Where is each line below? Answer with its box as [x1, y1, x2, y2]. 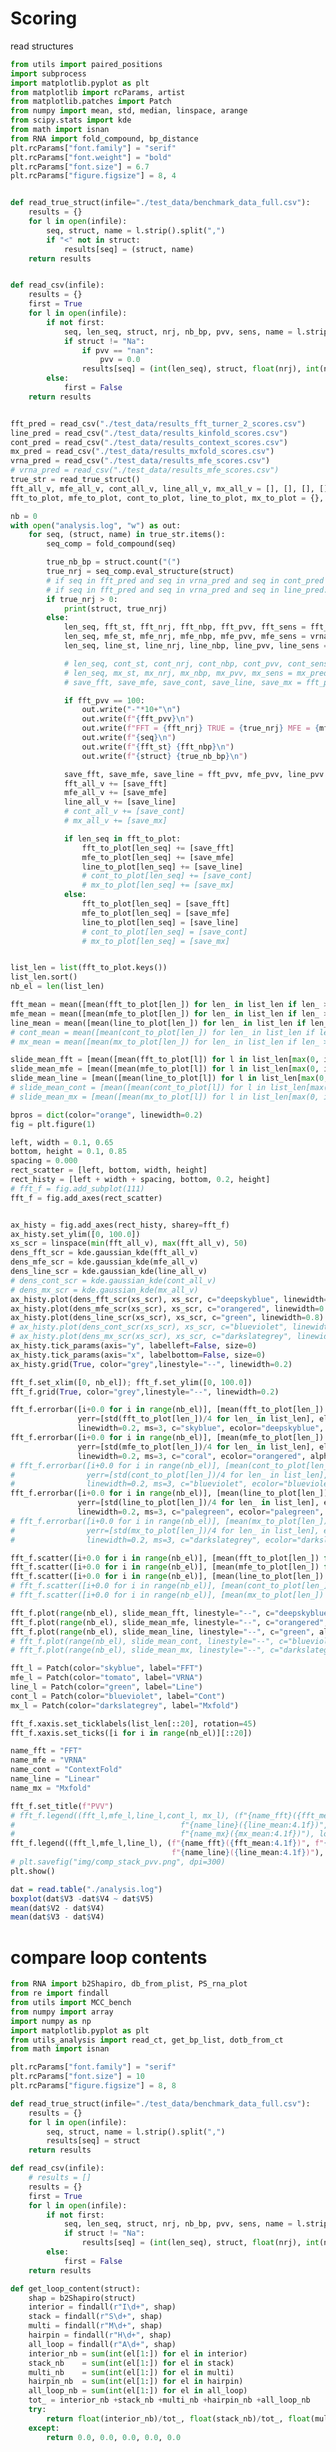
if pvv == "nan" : [81, 345, 155, 356]
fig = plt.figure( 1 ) [10, 1119, 97, 1129]
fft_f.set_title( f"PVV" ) [10, 1801, 114, 1811]
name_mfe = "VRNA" [10, 1755, 87, 1766]
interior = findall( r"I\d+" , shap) [28, 2302, 177, 2312]
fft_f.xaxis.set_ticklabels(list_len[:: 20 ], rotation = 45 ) [10, 1718, 257, 1729]
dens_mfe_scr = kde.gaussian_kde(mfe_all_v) [10, 1257, 199, 1267]
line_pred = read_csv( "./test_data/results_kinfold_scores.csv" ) [10, 428, 288, 438]
